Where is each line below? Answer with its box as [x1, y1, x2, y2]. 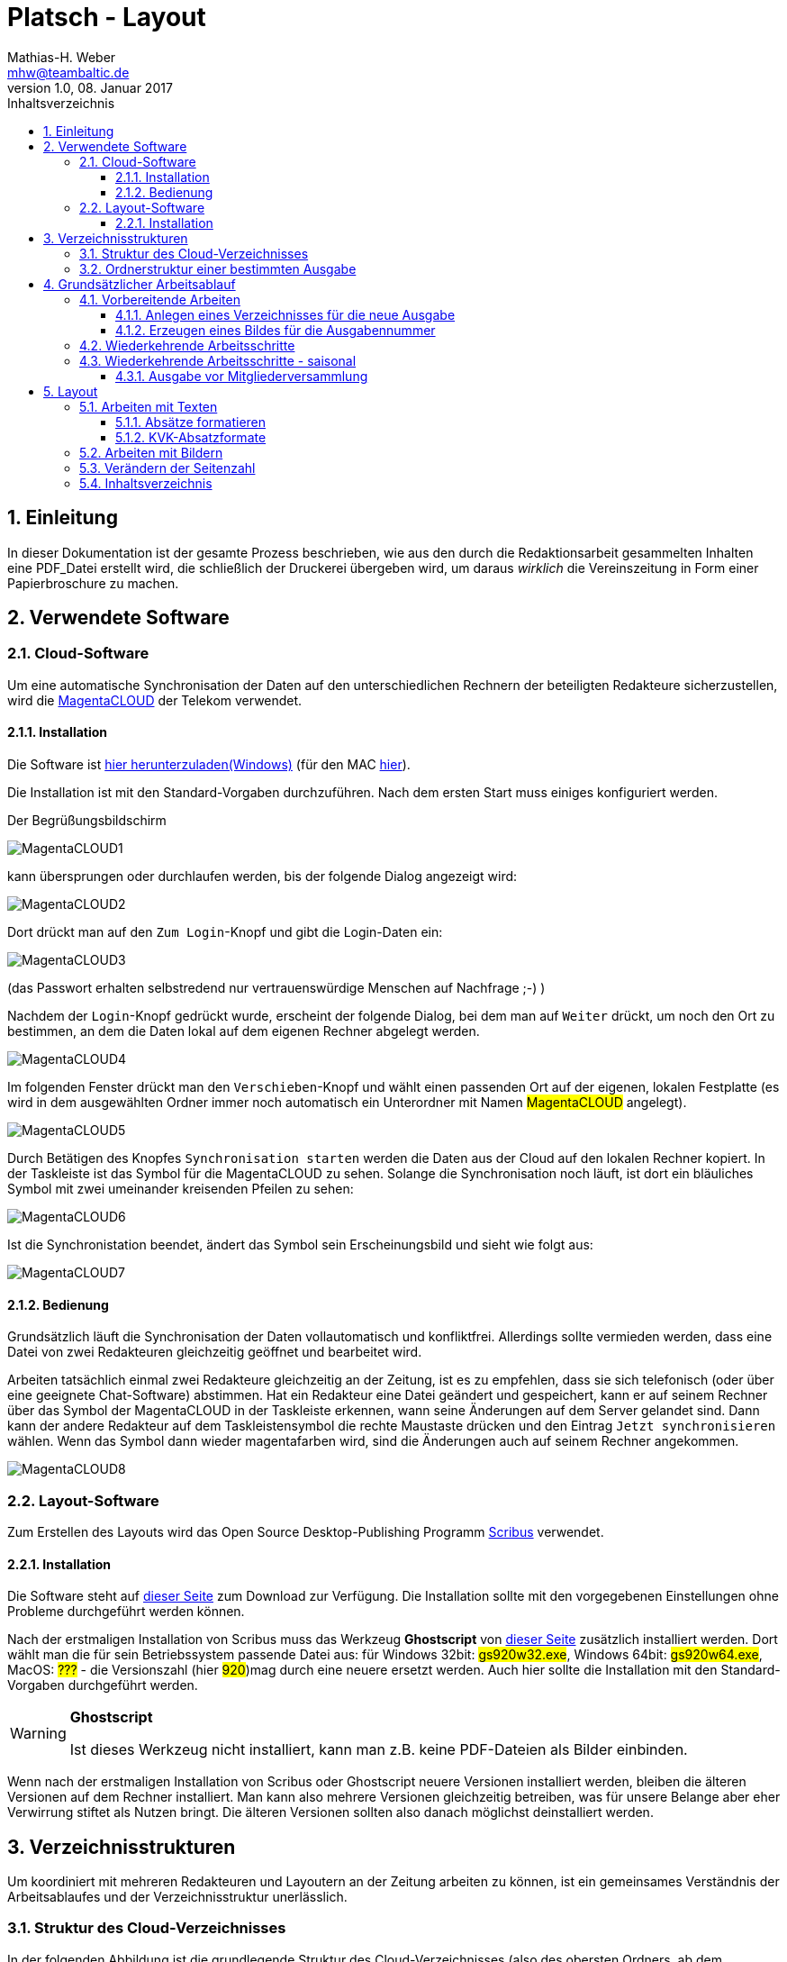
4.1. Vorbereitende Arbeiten [79, 291, 240, 307]
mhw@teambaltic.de [7, 64, 130, 80]
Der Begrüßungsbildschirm [7, 813, 167, 829]
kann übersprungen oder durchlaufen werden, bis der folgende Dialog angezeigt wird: [7, 868, 518, 885]
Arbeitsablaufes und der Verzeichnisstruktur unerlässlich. [7, 1889, 348, 1905]
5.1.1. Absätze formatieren [115, 413, 267, 430]
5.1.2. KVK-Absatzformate [115, 429, 267, 445]
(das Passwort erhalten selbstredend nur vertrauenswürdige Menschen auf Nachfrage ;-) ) [7, 980, 546, 996]
